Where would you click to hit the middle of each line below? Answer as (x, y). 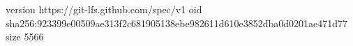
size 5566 (25, 37)
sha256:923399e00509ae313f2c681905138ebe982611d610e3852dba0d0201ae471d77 (177, 23)
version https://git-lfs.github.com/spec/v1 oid (104, 9)
